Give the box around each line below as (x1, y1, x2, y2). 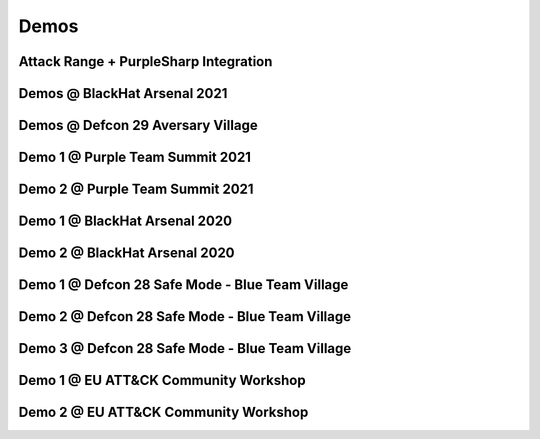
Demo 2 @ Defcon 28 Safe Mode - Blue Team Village (18, 308, 352, 325)
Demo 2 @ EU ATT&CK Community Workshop (18, 404, 309, 421)
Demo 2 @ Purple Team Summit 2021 (18, 181, 254, 198)
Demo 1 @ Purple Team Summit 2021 (18, 149, 252, 166)
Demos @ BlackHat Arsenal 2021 (18, 85, 228, 102)
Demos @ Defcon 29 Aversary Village (18, 117, 259, 134)
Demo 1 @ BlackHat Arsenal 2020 (18, 213, 233, 230)
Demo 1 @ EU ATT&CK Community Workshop (18, 372, 306, 389)
